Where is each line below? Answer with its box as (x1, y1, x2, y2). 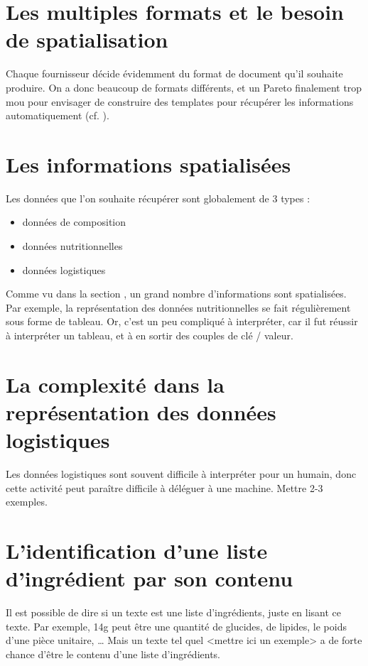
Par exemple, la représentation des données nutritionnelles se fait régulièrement (6, 300, 351, 315)
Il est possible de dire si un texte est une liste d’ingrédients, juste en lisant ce (6, 605, 342, 620)
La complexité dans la (6, 369, 224, 398)
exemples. (6, 494, 48, 509)
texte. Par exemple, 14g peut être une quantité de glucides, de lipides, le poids (6, 618, 347, 633)
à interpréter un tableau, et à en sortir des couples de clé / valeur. (6, 327, 293, 342)
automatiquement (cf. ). (6, 108, 109, 123)
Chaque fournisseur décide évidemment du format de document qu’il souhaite (6, 66, 343, 81)
